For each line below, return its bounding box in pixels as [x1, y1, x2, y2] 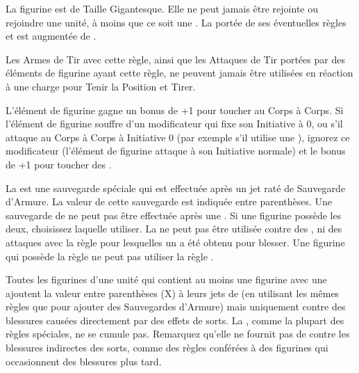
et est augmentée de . [6, 29, 97, 43]
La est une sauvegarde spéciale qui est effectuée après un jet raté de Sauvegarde [6, 180, 346, 195]
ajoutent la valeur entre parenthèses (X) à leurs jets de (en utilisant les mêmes [6, 285, 340, 300]
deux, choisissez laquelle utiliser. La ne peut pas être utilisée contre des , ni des [6, 221, 342, 236]
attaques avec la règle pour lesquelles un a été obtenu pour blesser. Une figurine [6, 235, 345, 249]
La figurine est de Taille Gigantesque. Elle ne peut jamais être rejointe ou [6, 1, 318, 15]
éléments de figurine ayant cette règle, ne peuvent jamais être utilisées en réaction [6, 65, 353, 80]
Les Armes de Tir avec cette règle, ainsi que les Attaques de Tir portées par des [6, 51, 345, 66]
